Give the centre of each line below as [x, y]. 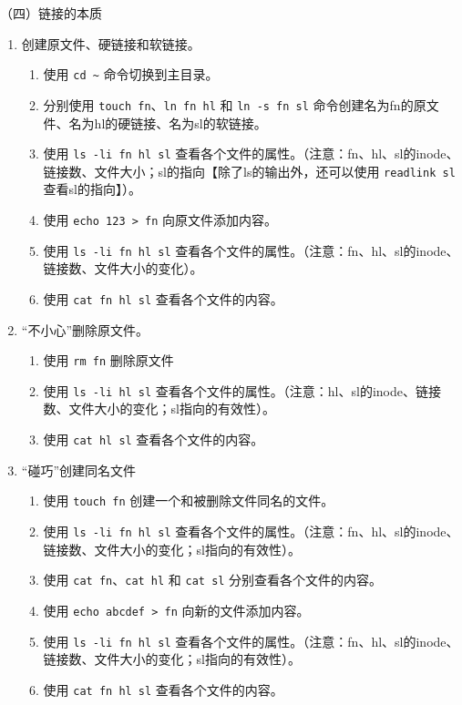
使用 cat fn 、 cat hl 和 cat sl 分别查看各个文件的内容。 [213, 580]
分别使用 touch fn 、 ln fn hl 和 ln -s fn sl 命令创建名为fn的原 [235, 104]
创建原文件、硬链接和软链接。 [111, 43]
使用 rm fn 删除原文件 [108, 360]
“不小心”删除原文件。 [85, 329]
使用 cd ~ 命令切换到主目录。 [131, 74]
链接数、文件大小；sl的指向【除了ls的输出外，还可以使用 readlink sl [249, 171]
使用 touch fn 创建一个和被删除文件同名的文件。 [189, 501]
